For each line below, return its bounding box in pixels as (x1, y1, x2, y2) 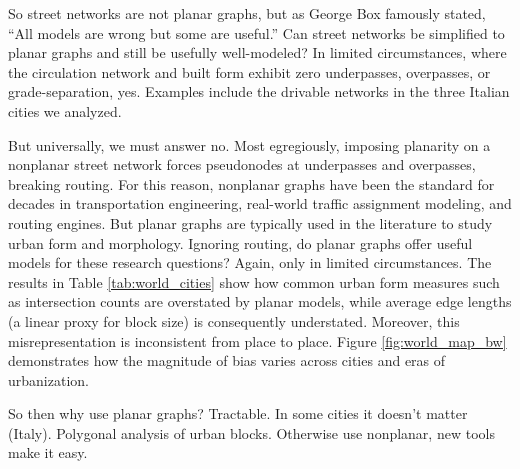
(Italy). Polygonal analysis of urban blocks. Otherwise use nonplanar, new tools (8, 422, 495, 443)
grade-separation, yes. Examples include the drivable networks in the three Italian (8, 81, 510, 102)
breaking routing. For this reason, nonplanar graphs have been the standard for (8, 173, 495, 194)
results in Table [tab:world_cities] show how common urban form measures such (8, 271, 500, 292)
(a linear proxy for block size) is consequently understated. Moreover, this (8, 310, 460, 331)
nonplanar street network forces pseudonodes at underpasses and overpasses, (8, 154, 476, 175)
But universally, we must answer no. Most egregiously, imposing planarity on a (8, 134, 491, 155)
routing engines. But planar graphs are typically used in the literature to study (8, 212, 493, 233)
